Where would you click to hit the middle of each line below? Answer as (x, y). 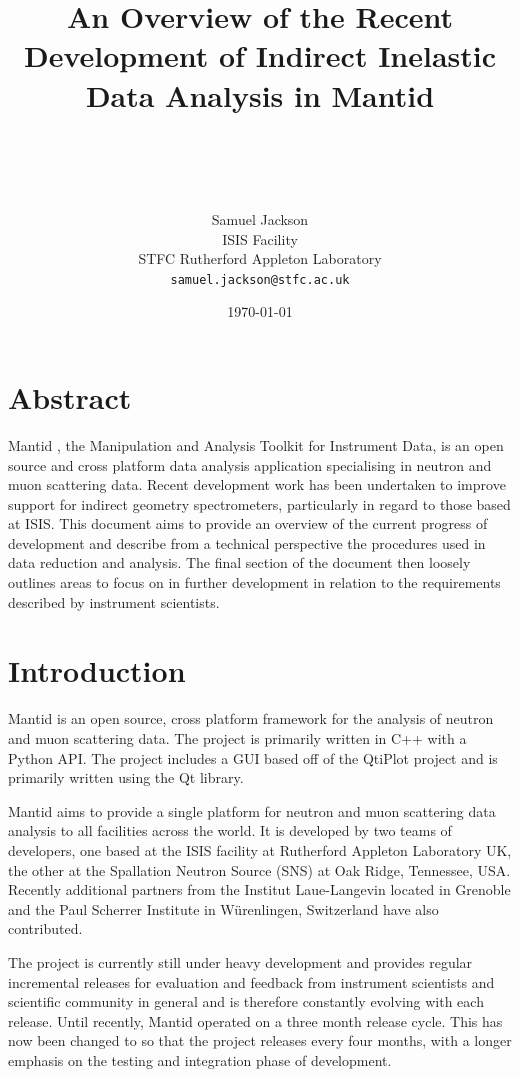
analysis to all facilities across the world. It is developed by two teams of (230, 830)
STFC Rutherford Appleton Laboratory (260, 258)
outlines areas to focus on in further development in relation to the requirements (254, 582)
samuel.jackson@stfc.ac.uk (260, 279)
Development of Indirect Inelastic (260, 55)
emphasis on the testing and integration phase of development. (200, 1059)
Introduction (97, 670)
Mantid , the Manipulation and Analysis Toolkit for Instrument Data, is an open (256, 444)
